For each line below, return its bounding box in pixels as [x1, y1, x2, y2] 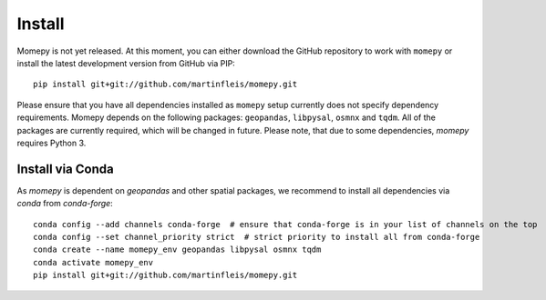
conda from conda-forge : [16, 198, 113, 209]
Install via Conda [16, 161, 114, 176]
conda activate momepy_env [33, 257, 154, 267]
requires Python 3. [16, 137, 87, 148]
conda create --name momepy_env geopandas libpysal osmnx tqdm [33, 245, 322, 255]
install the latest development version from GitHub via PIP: [16, 57, 236, 68]
